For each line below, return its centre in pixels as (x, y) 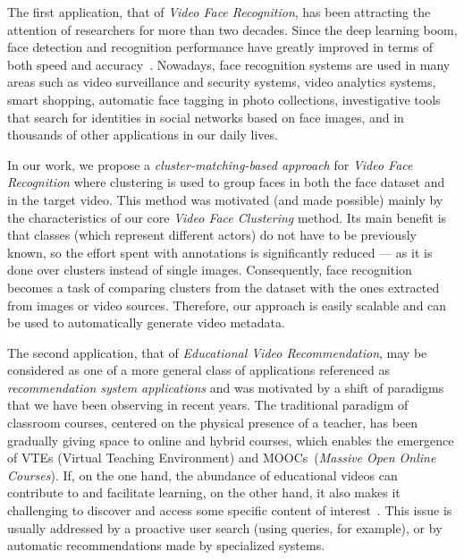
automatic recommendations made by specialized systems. (166, 545)
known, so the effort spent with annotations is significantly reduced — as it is (220, 252)
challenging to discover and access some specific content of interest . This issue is (230, 510)
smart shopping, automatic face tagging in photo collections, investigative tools (224, 99)
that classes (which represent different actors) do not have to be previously (212, 235)
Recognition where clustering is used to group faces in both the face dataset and (226, 182)
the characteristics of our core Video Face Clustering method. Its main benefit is (227, 217)
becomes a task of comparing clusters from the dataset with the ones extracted (224, 287)
